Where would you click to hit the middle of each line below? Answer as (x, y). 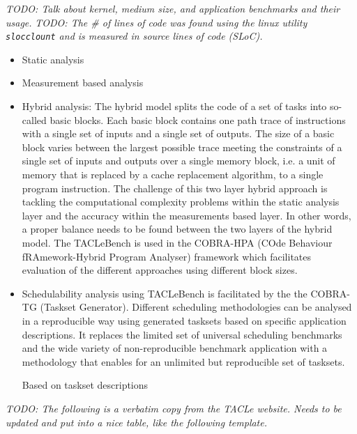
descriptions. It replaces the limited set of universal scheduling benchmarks (182, 334)
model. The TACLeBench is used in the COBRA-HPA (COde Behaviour (177, 242)
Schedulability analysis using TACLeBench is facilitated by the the (165, 293)
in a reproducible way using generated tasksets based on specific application (184, 320)
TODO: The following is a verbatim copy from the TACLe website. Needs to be (174, 408)
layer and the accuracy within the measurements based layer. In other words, (187, 215)
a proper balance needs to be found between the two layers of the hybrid (177, 229)
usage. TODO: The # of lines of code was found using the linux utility (157, 22)
